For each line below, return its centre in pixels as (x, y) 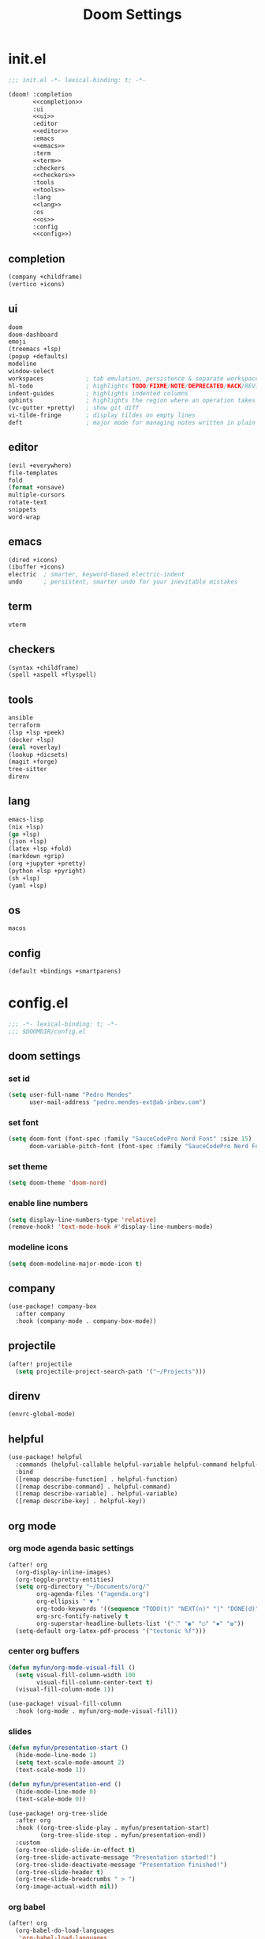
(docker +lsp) (32, 740)
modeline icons (38, 1247)
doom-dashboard (33, 335)
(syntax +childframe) (44, 667)
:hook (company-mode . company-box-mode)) (86, 1321)
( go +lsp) (24, 834)
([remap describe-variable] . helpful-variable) (97, 1494)
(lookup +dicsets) (38, 754)
